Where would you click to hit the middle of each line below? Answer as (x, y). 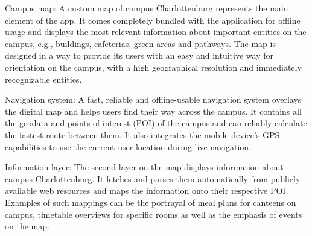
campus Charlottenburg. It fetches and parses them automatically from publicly (153, 178)
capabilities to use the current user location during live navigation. (128, 146)
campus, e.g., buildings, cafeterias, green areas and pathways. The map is (140, 43)
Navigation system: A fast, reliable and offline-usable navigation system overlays (153, 99)
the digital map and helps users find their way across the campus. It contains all (153, 111)
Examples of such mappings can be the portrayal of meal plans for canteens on (151, 202)
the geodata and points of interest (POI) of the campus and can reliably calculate (156, 123)
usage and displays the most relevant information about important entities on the (156, 32)
